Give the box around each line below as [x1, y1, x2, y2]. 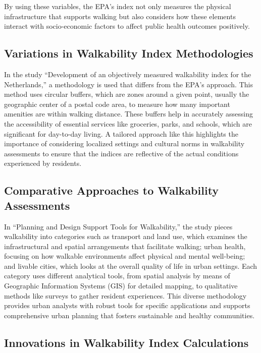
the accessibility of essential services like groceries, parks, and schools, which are [4, 118, 252, 129]
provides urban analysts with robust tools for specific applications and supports [4, 300, 250, 311]
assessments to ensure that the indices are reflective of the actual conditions [4, 148, 239, 158]
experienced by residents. [4, 158, 82, 168]
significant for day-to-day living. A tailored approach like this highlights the [4, 128, 238, 139]
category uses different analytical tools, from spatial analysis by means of [4, 270, 230, 281]
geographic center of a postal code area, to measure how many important [4, 98, 230, 109]
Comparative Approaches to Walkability [4, 183, 219, 198]
